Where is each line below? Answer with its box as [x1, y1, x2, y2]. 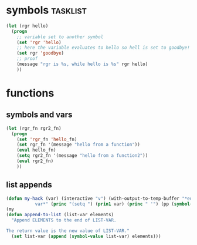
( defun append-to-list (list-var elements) [6, 212, 114, 218]
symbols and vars [6, 110, 73, 120]
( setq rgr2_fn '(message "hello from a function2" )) [16, 153, 148, 159]
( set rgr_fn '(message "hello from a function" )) [16, 142, 141, 147]
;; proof [16, 56, 38, 62]
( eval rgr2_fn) [16, 158, 54, 165]
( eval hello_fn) [16, 147, 57, 153]
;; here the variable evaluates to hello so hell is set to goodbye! [16, 45, 191, 51]
